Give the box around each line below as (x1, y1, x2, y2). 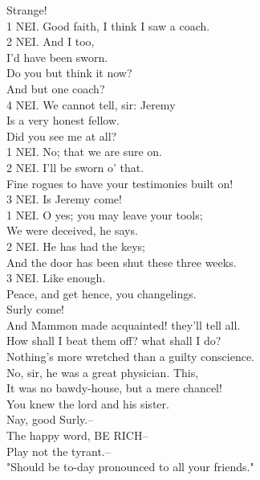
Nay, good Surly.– (6, 411, 94, 428)
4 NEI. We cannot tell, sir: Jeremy (6, 96, 176, 113)
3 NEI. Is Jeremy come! (6, 191, 122, 207)
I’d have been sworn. (6, 48, 108, 65)
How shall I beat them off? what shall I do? (6, 332, 221, 349)
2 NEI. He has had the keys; (6, 237, 145, 254)
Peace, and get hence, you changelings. (6, 285, 197, 302)
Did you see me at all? (6, 127, 117, 144)
